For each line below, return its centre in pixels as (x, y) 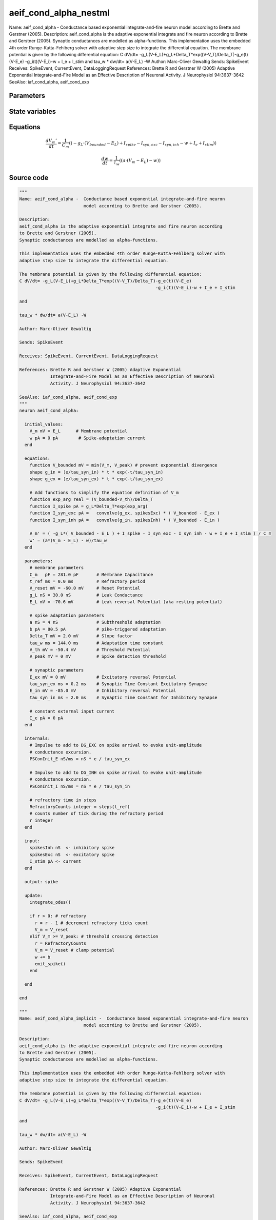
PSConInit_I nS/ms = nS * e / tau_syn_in (80, 786)
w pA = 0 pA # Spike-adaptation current (88, 438)
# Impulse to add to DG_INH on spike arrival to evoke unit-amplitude (116, 773)
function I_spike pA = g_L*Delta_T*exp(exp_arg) (89, 506)
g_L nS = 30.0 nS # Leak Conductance (86, 595)
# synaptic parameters (57, 670)
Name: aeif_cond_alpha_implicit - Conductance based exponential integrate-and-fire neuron (134, 1018)
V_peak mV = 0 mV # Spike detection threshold (98, 657)
